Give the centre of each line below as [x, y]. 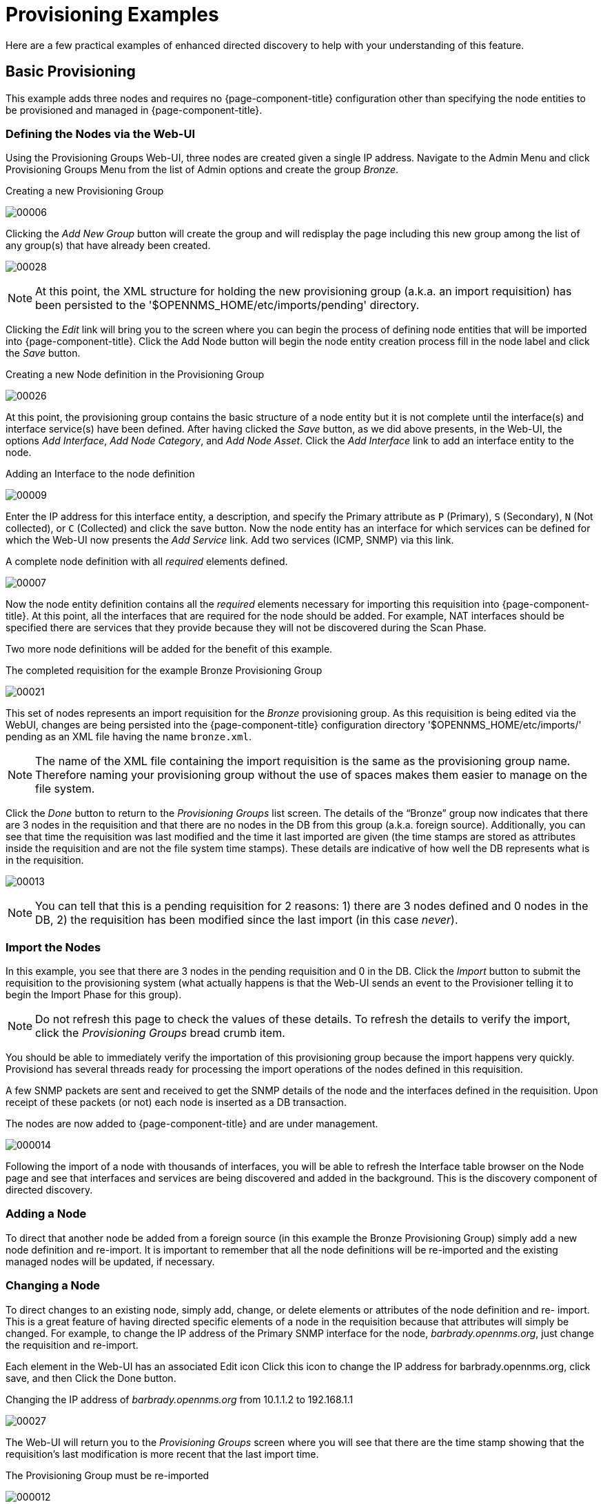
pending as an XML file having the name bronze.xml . [129, 737]
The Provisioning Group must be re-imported [108, 1475]
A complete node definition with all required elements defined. [147, 562]
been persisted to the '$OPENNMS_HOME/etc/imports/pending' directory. [227, 305]
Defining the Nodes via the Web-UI [100, 133]
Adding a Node [46, 1214]
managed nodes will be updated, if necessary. [110, 1261]
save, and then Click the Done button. [91, 1378]
